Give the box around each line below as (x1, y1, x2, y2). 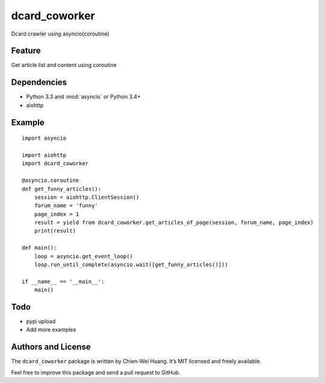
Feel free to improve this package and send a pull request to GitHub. (11, 369, 181, 376)
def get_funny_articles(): (22, 185, 102, 192)
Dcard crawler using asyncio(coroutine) (11, 30, 110, 37)
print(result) (34, 228, 76, 234)
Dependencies (11, 77, 67, 87)
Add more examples (26, 326, 76, 334)
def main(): (22, 244, 57, 251)
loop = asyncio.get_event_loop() (34, 253, 134, 260)
